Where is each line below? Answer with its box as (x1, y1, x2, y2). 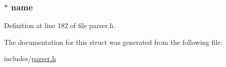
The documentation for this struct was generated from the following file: (4, 36, 223, 47)
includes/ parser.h (4, 53, 56, 64)
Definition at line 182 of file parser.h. (4, 20, 115, 31)
